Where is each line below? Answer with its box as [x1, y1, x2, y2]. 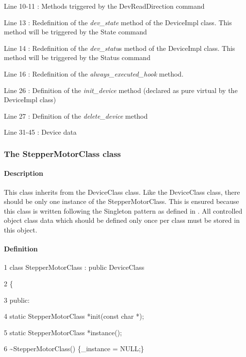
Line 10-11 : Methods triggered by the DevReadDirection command [4, 1, 205, 11]
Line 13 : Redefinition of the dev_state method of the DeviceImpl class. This [4, 17, 232, 27]
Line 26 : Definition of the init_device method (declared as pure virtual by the [4, 85, 238, 95]
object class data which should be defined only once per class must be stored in [4, 215, 240, 225]
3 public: [4, 295, 30, 305]
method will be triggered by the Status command [4, 52, 150, 62]
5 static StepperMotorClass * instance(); [4, 327, 122, 337]
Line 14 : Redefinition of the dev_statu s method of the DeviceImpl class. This [4, 43, 235, 53]
